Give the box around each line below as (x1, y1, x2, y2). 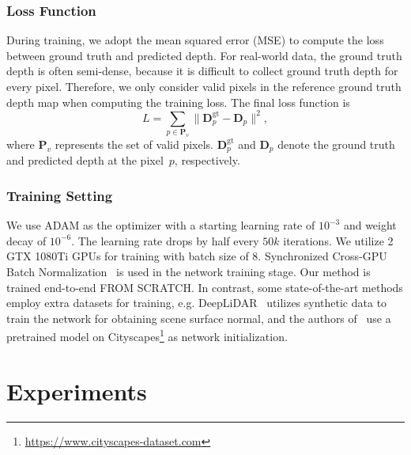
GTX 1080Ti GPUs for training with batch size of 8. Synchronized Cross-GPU (6, 248, 387, 264)
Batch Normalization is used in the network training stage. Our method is (6, 264, 371, 280)
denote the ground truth (277, 135, 395, 152)
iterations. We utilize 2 (283, 232, 394, 248)
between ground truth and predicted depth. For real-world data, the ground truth (6, 47, 402, 63)
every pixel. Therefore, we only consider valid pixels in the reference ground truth (6, 78, 402, 94)
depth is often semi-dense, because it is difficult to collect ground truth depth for (6, 63, 398, 79)
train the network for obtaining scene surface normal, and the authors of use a (6, 309, 391, 326)
